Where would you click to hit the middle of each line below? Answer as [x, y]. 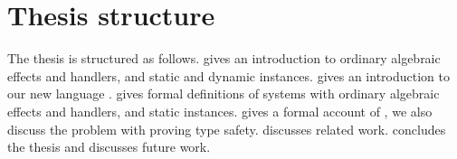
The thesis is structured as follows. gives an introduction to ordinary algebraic [224, 58]
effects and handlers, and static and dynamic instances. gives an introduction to [228, 75]
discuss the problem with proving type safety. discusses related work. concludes [227, 129]
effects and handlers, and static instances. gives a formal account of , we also [220, 111]
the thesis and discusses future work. [109, 147]
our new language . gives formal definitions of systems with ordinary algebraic [224, 94]
